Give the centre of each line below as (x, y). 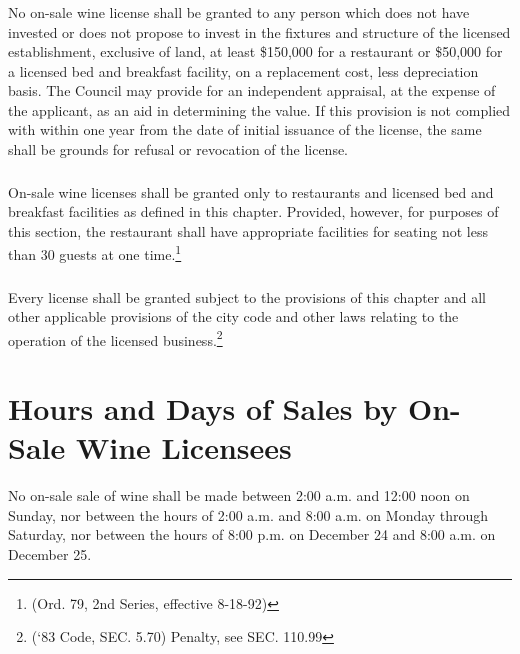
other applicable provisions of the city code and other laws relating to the (233, 316)
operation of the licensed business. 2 (115, 338)
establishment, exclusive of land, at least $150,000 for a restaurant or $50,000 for (255, 51)
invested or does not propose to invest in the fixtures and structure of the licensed (259, 31)
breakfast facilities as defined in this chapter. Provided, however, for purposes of (253, 211)
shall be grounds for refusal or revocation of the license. (178, 149)
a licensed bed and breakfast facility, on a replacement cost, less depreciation (243, 70)
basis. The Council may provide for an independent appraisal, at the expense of (252, 90)
